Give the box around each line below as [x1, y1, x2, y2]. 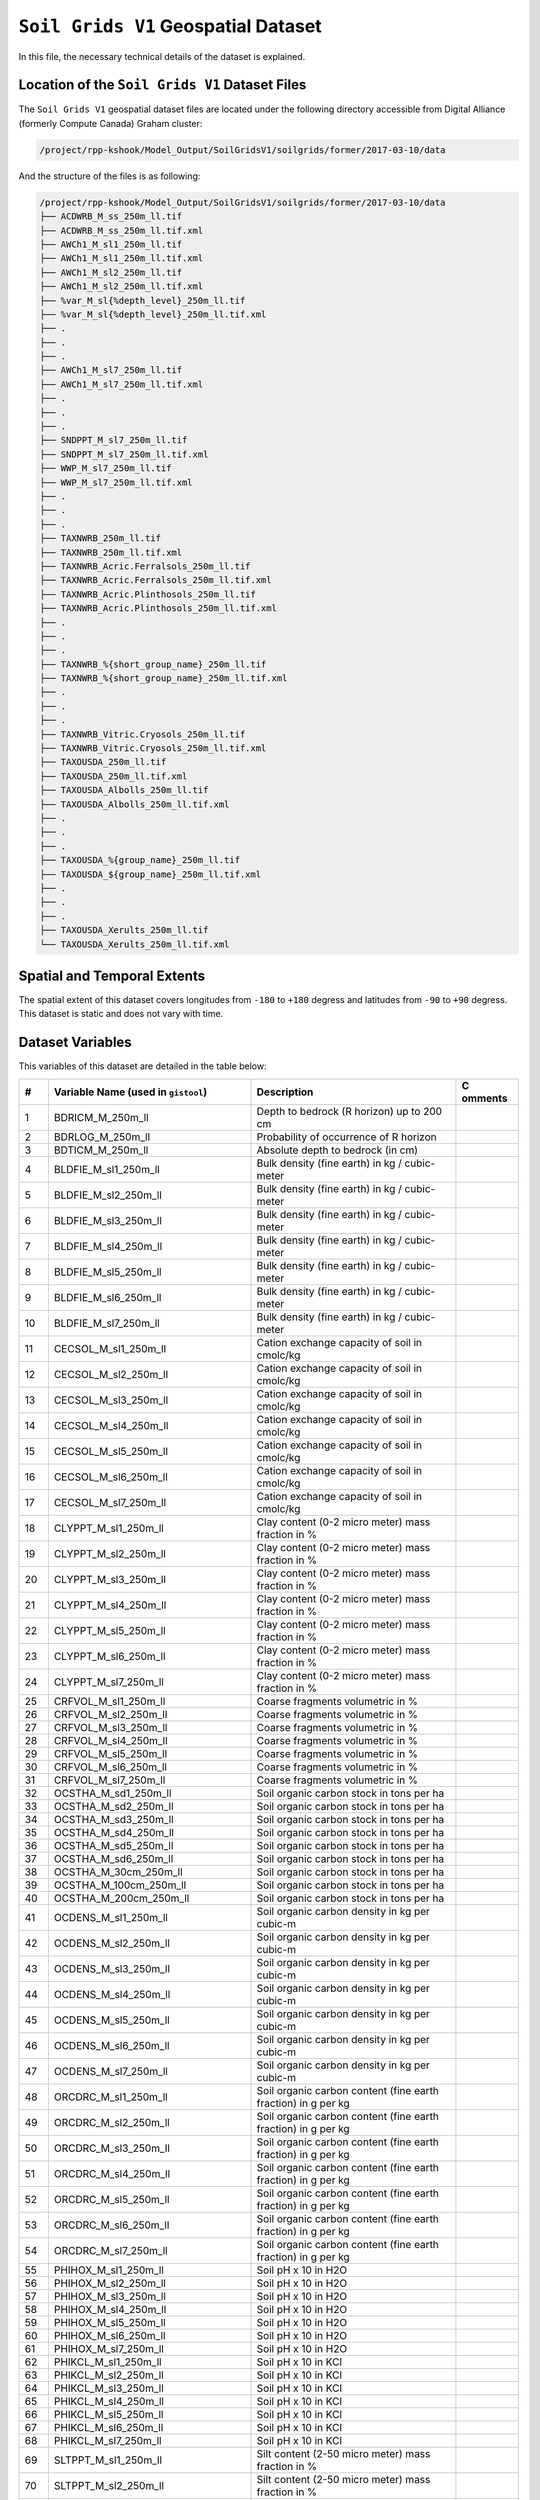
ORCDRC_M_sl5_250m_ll [53, 2192, 170, 2206]
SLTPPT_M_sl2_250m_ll [53, 2478, 165, 2492]
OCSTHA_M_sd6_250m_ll [53, 1851, 174, 1865]
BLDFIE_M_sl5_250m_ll [53, 1265, 162, 1279]
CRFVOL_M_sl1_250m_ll [53, 1694, 166, 1708]
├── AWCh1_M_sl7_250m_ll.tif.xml [39, 378, 204, 390]
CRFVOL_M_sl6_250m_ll [53, 1760, 167, 1774]
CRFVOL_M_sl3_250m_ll [53, 1720, 168, 1734]
